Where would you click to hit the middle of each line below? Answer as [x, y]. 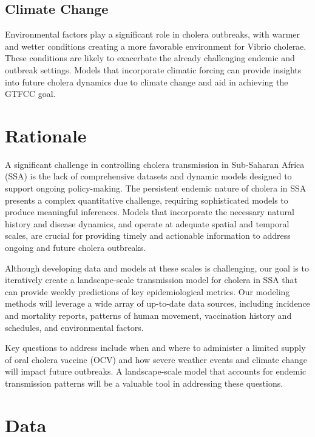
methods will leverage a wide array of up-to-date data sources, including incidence [157, 303]
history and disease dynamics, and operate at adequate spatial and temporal [147, 223]
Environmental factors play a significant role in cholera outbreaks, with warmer [153, 34]
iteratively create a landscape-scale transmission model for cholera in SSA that [151, 280]
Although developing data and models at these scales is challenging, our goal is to [157, 268]
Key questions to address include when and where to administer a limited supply [155, 348]
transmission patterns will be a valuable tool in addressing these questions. [144, 383]
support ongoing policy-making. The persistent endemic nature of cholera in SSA [156, 188]
